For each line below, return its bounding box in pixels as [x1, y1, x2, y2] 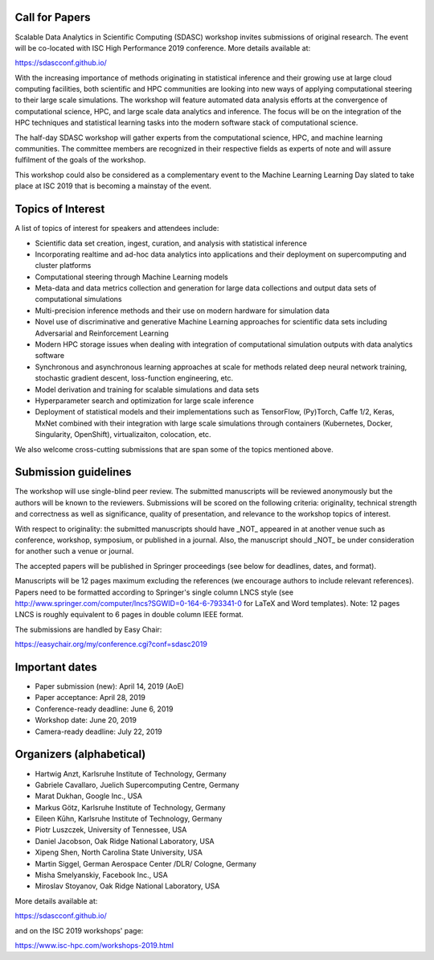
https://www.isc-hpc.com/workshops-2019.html [14, 940, 174, 950]
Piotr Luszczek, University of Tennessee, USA [35, 825, 187, 834]
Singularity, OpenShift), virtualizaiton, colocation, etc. [35, 430, 212, 439]
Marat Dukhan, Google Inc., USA [35, 791, 143, 801]
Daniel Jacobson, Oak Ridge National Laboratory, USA [35, 836, 215, 846]
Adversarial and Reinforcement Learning [35, 328, 169, 338]
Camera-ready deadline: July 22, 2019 [35, 727, 162, 736]
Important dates [14, 660, 98, 674]
